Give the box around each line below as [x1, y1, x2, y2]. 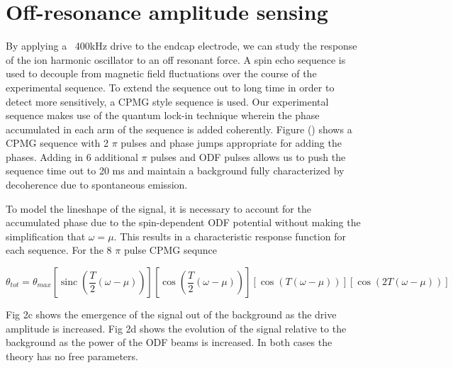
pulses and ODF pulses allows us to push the [150, 149, 346, 164]
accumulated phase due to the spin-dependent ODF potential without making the [6, 215, 361, 230]
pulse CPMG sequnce [123, 242, 218, 257]
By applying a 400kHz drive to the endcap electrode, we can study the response [6, 38, 357, 53]
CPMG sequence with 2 [6, 135, 109, 150]
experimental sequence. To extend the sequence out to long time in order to [6, 79, 335, 94]
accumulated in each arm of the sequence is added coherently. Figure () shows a [6, 121, 352, 136]
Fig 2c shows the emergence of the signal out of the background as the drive [6, 307, 337, 322]
